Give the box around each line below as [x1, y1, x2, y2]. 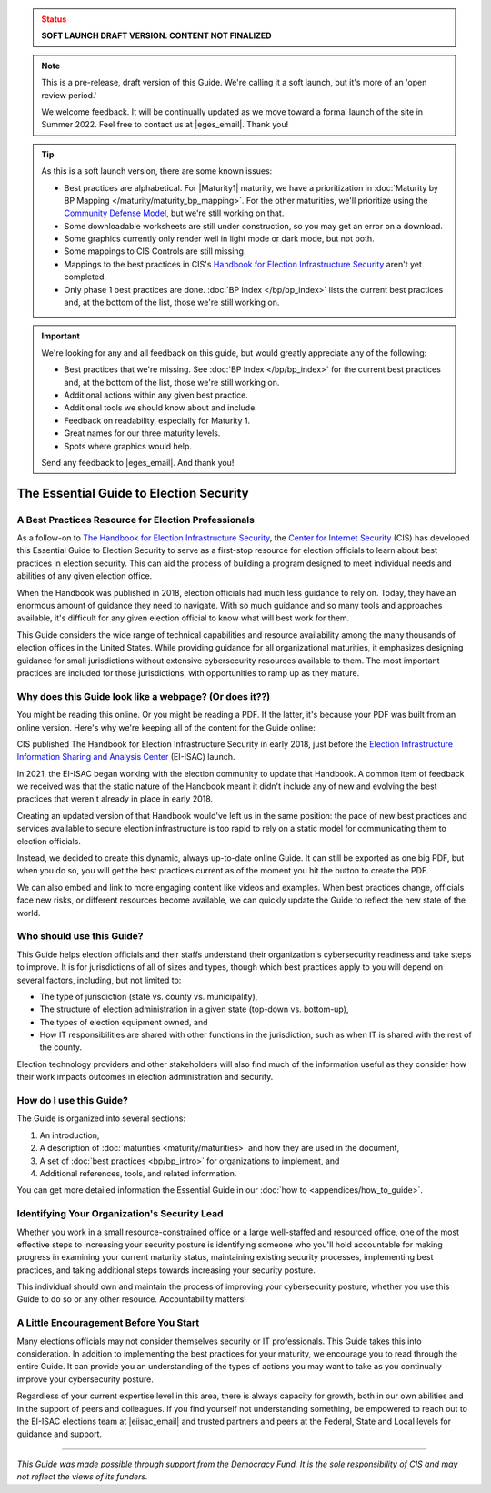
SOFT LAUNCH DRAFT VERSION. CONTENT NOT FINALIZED [41, 30, 272, 41]
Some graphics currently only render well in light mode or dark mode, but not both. [64, 233, 375, 245]
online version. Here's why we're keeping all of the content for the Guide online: [16, 721, 316, 732]
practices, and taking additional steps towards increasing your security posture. [16, 1265, 316, 1276]
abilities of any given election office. [16, 570, 153, 581]
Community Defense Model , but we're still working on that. [64, 207, 285, 218]
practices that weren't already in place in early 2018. [16, 793, 214, 804]
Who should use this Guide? [16, 930, 145, 943]
